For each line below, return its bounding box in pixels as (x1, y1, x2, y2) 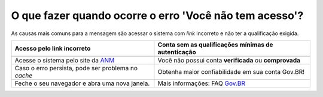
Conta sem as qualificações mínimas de (157, 40, 273, 49)
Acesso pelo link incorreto (14, 44, 91, 52)
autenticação (157, 48, 197, 56)
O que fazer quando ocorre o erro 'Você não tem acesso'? (11, 9, 304, 22)
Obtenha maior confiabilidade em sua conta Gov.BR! (157, 67, 305, 76)
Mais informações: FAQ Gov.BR (157, 79, 245, 87)
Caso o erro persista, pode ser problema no (14, 64, 138, 72)
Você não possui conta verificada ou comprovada (157, 56, 301, 64)
